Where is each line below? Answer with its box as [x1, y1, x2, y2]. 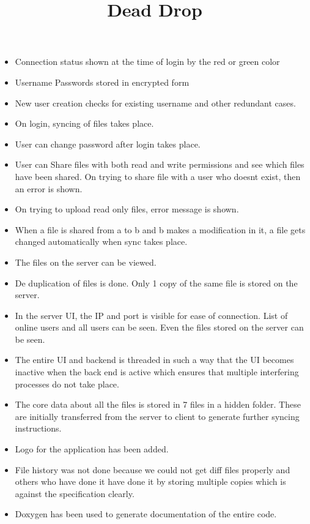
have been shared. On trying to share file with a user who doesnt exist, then [15, 170, 301, 182]
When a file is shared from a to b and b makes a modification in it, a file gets [15, 223, 306, 236]
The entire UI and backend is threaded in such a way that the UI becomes [15, 353, 294, 366]
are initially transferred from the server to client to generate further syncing [15, 410, 300, 422]
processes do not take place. [15, 377, 119, 390]
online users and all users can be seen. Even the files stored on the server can [15, 321, 304, 334]
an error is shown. [15, 182, 83, 195]
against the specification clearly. [15, 487, 135, 500]
